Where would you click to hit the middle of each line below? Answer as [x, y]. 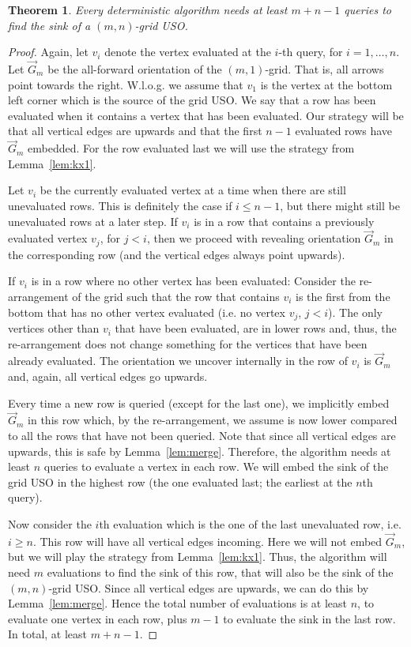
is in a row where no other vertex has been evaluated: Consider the [193, 281]
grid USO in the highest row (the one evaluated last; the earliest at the [180, 481]
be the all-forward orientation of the [135, 69]
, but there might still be [340, 205]
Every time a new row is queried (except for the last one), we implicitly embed [199, 402]
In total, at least [48, 634]
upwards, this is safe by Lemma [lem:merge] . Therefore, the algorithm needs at [200, 451]
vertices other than [54, 328]
